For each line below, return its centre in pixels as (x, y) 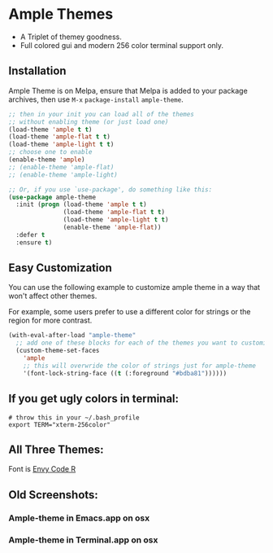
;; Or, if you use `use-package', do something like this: (110, 189)
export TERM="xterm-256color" (60, 424)
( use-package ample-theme (52, 197)
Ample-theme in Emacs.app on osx (79, 518)
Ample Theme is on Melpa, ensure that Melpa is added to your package (128, 90)
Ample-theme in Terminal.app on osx (83, 540)
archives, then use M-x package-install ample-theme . (96, 99)
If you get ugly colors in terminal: (94, 399)
